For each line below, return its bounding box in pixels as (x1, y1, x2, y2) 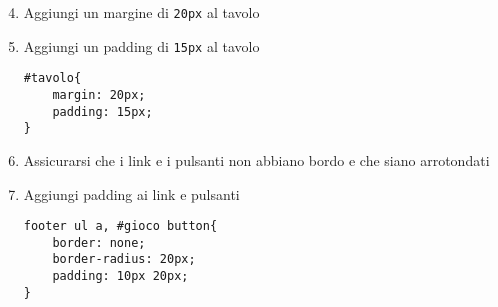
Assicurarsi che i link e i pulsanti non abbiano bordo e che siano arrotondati (23, 149, 490, 170)
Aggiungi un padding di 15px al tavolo (23, 35, 260, 56)
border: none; (52, 235, 146, 250)
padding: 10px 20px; (52, 269, 189, 284)
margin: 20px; (52, 87, 146, 102)
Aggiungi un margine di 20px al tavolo (23, 2, 260, 22)
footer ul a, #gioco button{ (23, 219, 218, 234)
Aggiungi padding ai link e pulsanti (23, 183, 240, 204)
